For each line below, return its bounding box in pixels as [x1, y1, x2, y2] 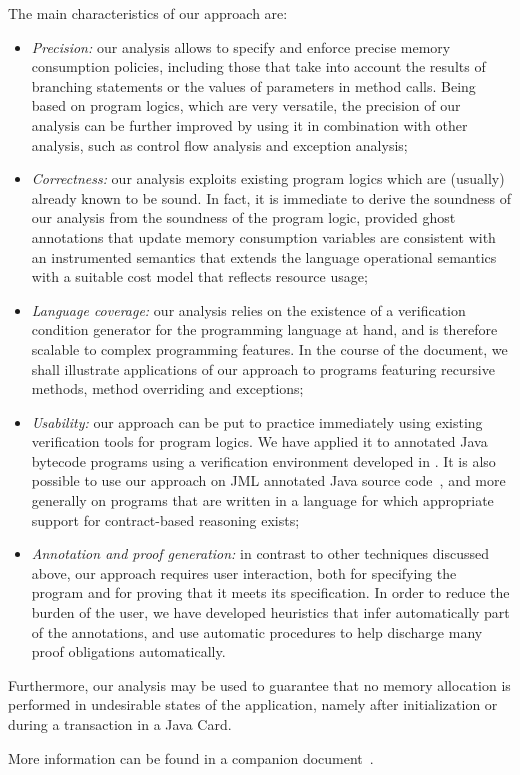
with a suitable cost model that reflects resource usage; [31, 266, 368, 287]
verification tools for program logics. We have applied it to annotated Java [31, 431, 488, 452]
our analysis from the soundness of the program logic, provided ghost [31, 207, 456, 228]
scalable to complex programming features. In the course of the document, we [31, 338, 508, 359]
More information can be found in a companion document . [8, 747, 374, 768]
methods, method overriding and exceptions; [31, 378, 304, 399]
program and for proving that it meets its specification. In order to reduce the [31, 582, 510, 603]
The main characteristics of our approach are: [8, 3, 288, 23]
